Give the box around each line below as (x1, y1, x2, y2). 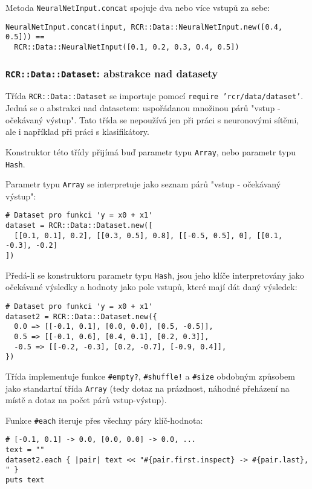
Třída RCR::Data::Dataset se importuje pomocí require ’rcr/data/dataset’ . (5, 89, 304, 102)
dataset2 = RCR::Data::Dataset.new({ (5, 312, 157, 321)
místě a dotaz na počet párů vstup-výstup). (5, 393, 167, 406)
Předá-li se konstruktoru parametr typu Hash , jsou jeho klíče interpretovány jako (5, 268, 304, 281)
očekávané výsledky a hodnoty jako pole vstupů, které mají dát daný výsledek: (5, 280, 297, 293)
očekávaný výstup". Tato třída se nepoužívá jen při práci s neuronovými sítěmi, (5, 113, 299, 126)
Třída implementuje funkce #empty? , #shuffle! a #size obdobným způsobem (5, 369, 295, 382)
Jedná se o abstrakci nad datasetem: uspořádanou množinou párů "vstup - (5, 102, 281, 114)
